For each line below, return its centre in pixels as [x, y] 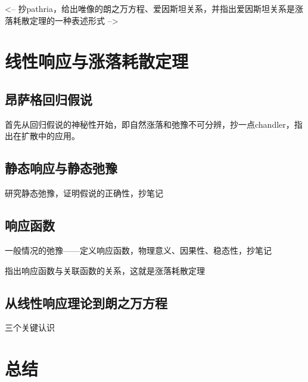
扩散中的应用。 [50, 136]
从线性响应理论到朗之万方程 [86, 302]
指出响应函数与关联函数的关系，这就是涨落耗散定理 [105, 270]
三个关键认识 [30, 327]
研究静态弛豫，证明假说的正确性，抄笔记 [84, 193]
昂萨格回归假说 [49, 99]
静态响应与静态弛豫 [61, 168]
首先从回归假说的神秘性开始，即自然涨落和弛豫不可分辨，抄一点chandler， [150, 124]
